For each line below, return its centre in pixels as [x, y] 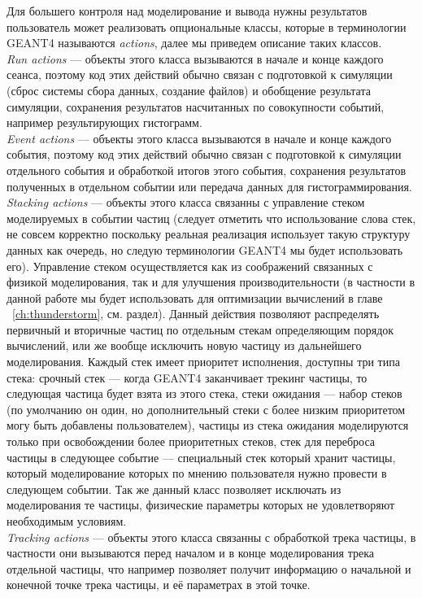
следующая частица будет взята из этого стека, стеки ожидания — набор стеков [204, 393]
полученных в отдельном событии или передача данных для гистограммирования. [209, 186]
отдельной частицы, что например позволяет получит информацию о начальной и [209, 568]
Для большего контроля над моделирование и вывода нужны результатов [187, 11]
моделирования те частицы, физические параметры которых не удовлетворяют [201, 505]
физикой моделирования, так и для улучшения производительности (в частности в [211, 282]
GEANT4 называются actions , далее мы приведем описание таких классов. [194, 43]
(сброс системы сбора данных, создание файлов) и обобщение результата [189, 90]
